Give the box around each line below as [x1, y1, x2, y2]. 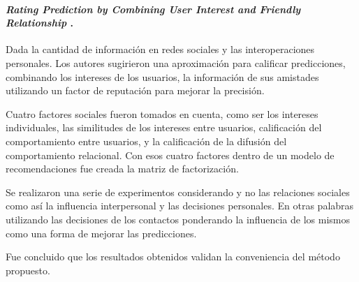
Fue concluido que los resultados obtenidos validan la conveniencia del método [6, 249, 340, 264]
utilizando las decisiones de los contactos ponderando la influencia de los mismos [6, 211, 350, 226]
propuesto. [6, 262, 50, 277]
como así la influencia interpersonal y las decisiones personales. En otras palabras [6, 198, 354, 213]
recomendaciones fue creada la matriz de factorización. [6, 161, 239, 176]
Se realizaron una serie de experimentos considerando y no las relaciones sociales [6, 184, 350, 199]
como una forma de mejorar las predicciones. [6, 225, 197, 240]
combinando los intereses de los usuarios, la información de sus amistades [6, 69, 319, 84]
